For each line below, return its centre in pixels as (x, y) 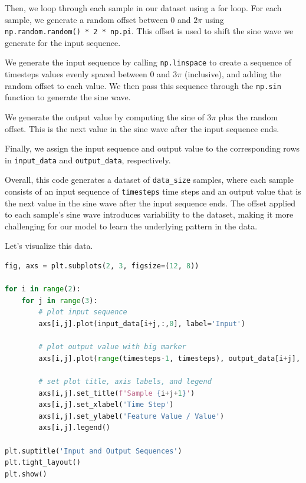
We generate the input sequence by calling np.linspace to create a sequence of (148, 62)
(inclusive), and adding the (233, 74)
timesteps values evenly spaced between (76, 74)
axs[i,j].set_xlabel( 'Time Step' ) (106, 405)
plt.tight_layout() (43, 463)
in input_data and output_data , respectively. (88, 160)
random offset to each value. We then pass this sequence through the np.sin (143, 85)
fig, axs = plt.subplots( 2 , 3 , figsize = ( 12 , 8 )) (102, 266)
